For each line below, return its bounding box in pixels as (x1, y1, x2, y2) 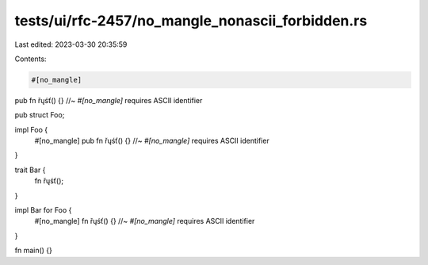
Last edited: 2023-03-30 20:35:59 (14, 40, 128, 49)
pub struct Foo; (14, 110, 65, 120)
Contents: (14, 54, 47, 63)
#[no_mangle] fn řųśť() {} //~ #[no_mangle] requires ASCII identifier (34, 217, 255, 226)
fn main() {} (14, 246, 53, 255)
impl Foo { (14, 125, 48, 134)
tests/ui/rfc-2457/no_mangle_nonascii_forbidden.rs (14, 12, 368, 29)
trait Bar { (14, 165, 46, 175)
